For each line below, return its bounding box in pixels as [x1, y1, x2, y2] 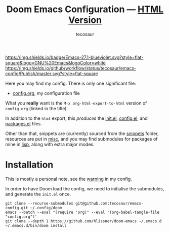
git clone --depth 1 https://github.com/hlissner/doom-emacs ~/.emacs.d [5, 218, 162, 224]
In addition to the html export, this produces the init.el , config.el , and [5, 115, 148, 121]
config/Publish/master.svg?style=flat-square [5, 70, 98, 77]
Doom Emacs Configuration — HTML [6, 4, 164, 15]
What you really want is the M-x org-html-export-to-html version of [5, 100, 147, 106]
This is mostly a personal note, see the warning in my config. [5, 176, 133, 182]
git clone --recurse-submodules [5, 201, 73, 206]
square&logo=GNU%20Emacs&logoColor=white [5, 59, 106, 65]
